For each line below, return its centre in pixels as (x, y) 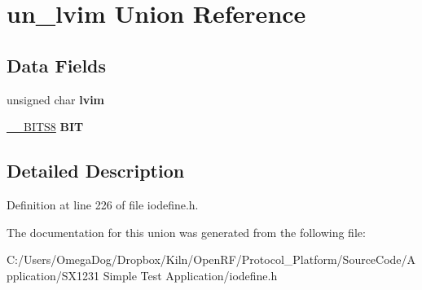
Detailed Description (96, 171)
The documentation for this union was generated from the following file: (186, 232)
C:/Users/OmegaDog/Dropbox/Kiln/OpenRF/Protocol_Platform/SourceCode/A (211, 259)
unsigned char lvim (56, 99)
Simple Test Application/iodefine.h (190, 275)
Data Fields (57, 65)
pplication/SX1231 (53, 275)
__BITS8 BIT (45, 127)
